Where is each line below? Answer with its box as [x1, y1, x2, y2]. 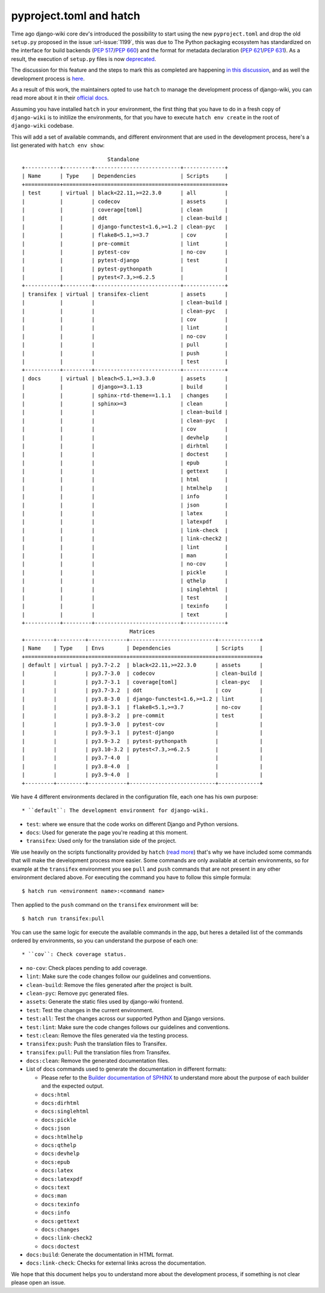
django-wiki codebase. [11, 122, 74, 130]
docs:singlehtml [41, 1108, 90, 1115]
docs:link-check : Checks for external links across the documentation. [26, 1259, 206, 1266]
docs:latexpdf [41, 1176, 83, 1182]
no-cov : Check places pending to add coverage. [26, 964, 147, 971]
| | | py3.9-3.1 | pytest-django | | [22, 729, 263, 736]
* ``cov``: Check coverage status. [22, 951, 127, 958]
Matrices [129, 628, 156, 635]
